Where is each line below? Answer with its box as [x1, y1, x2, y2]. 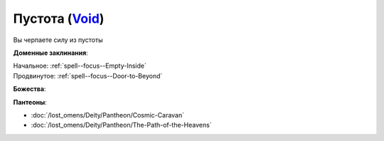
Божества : [13, 85, 46, 93]
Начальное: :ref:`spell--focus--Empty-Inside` [13, 61, 147, 70]
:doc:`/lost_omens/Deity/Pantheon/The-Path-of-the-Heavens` [31, 121, 213, 130]
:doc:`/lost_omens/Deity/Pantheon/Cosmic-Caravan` [31, 110, 185, 119]
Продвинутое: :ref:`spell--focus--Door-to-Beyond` [13, 71, 163, 80]
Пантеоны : [13, 98, 48, 106]
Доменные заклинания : [13, 48, 88, 57]
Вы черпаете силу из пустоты [13, 36, 103, 44]
